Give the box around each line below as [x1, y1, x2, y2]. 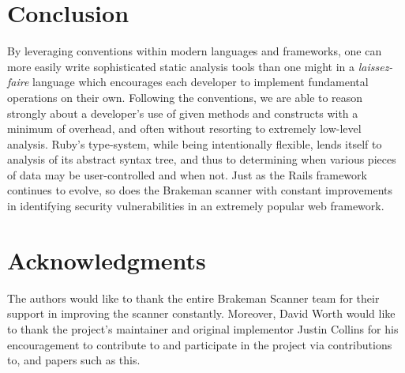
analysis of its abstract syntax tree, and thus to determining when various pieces [7, 151, 396, 168]
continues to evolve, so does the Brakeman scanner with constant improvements [7, 182, 392, 198]
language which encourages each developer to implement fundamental [32, 73, 369, 90]
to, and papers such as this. [7, 352, 141, 368]
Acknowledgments [7, 243, 206, 276]
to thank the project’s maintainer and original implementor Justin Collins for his [7, 320, 399, 337]
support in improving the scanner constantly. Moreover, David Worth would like [7, 305, 396, 322]
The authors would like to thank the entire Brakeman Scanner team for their [7, 289, 380, 306]
